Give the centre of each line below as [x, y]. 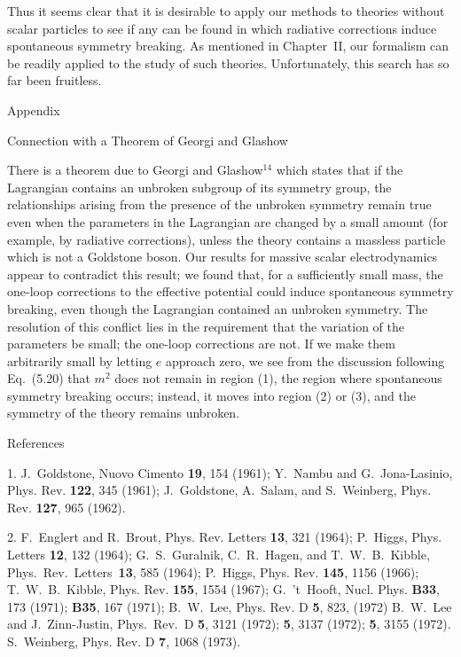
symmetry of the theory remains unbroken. [124, 413]
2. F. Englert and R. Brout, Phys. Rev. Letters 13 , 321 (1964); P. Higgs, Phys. [225, 537]
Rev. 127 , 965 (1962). [66, 507]
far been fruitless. [55, 80]
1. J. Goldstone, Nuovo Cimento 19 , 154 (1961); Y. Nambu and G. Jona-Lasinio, [230, 472]
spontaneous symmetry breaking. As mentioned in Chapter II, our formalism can [228, 46]
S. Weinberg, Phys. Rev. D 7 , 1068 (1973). [124, 641]
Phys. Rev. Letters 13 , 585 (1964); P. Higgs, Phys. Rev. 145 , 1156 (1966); [213, 571]
